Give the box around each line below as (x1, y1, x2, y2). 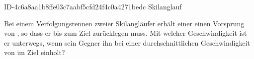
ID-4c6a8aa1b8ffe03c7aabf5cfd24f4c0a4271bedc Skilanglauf (4, 1, 182, 11)
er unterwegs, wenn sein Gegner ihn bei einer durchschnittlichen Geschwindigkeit (4, 37, 250, 48)
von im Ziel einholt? (4, 47, 65, 58)
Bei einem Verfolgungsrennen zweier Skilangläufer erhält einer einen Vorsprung (4, 18, 245, 28)
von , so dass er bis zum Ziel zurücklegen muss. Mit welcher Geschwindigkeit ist (4, 28, 247, 38)
